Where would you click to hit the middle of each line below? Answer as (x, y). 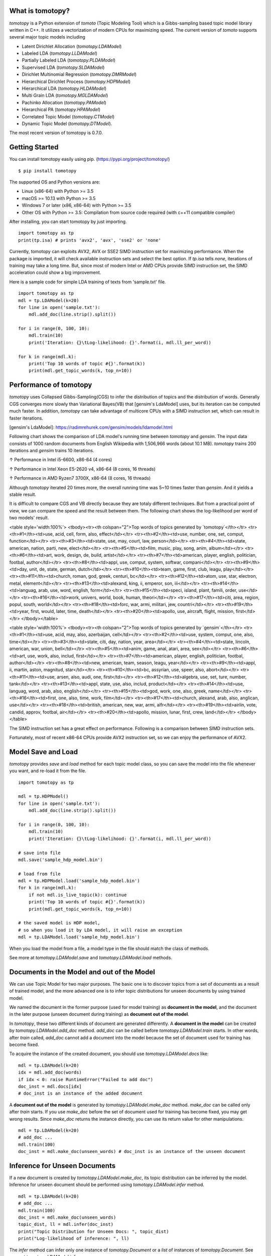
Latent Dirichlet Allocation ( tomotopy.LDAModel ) (72, 46)
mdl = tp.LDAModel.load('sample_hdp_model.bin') (79, 937)
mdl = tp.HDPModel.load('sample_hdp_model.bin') (79, 881)
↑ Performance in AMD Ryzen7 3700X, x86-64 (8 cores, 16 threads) (80, 478)
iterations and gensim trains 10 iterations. (52, 451)
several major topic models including (47, 37)
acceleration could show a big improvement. (55, 273)
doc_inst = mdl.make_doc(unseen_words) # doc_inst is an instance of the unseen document (132, 1152)
